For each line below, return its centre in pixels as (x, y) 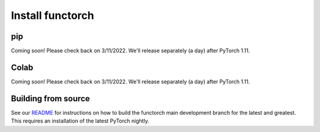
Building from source (50, 99)
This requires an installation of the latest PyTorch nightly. (80, 121)
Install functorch (52, 15)
